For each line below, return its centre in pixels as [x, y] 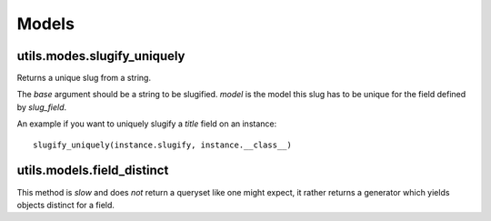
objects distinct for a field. [66, 205]
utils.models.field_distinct [93, 171]
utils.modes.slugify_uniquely [101, 56]
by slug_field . [42, 107]
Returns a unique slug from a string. [84, 78]
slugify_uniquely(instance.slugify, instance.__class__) [163, 145]
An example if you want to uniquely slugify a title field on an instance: [147, 124]
